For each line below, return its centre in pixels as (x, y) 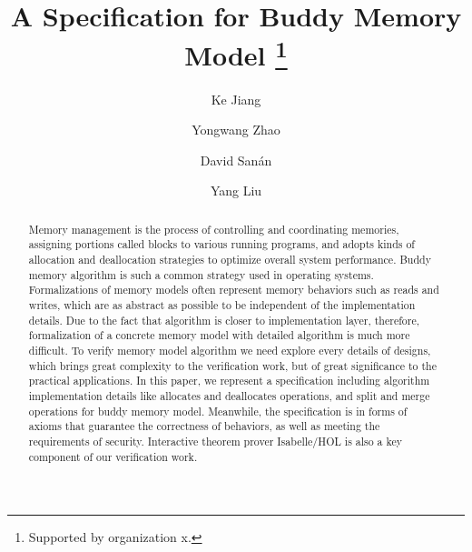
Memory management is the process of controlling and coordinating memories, (214, 229)
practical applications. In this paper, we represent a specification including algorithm (229, 381)
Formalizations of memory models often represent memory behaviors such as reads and (234, 290)
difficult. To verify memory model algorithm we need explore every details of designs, (230, 351)
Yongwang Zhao (236, 130)
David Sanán (236, 160)
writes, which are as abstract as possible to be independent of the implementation (222, 305)
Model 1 (236, 53)
